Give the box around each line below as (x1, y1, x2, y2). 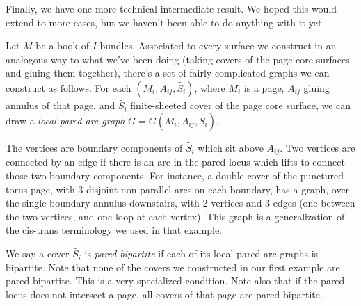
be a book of (35, 38, 89, 53)
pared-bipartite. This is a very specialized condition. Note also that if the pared (6, 273, 345, 288)
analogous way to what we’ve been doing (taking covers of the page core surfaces (6, 51, 350, 66)
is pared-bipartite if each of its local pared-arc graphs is (84, 246, 319, 261)
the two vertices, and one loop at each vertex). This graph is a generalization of (6, 209, 345, 223)
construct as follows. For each (6, 80, 131, 95)
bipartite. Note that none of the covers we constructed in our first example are (6, 259, 340, 274)
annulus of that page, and (6, 98, 115, 113)
